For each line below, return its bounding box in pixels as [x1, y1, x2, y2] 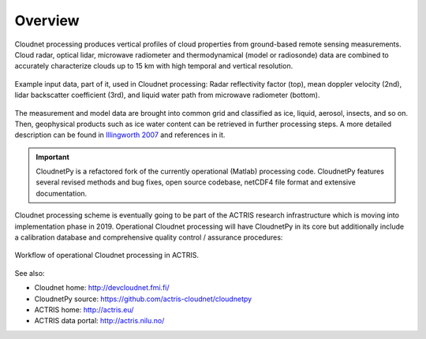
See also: [14, 268, 45, 278]
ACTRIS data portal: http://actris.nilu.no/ [34, 316, 165, 326]
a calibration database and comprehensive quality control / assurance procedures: [14, 233, 283, 242]
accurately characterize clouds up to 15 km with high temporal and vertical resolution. [14, 61, 293, 71]
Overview [14, 12, 80, 29]
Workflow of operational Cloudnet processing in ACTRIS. [14, 251, 200, 260]
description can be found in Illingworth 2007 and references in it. [14, 130, 226, 140]
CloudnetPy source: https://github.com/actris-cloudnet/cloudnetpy [34, 294, 252, 304]
